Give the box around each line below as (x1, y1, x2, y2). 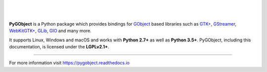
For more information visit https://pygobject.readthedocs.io (9, 60, 130, 66)
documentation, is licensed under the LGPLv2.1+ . (9, 43, 109, 49)
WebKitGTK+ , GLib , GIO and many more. (9, 28, 91, 34)
